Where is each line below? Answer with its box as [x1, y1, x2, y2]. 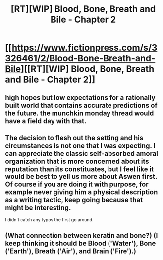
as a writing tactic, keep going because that [5, 195, 143, 204]
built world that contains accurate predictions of [5, 101, 158, 110]
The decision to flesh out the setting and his [5, 133, 144, 142]
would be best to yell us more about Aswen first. [5, 173, 158, 181]
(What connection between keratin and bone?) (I [5, 231, 158, 240]
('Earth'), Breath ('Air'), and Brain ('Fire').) [5, 247, 136, 255]
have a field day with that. [5, 117, 87, 125]
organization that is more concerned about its [5, 157, 150, 165]
